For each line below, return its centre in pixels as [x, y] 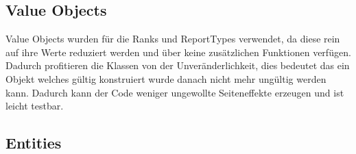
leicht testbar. [35, 106]
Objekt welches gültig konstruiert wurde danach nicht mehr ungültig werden [166, 78]
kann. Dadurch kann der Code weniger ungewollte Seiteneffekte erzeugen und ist [175, 92]
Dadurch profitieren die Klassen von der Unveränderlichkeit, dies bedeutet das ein [178, 65]
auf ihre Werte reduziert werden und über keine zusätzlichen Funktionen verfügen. [178, 52]
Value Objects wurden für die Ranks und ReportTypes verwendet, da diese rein [173, 39]
